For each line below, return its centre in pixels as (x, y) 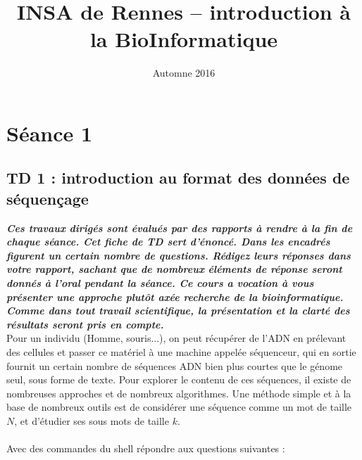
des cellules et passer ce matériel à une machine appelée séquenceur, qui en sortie (181, 352)
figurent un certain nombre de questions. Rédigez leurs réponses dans (179, 255)
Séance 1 (50, 133)
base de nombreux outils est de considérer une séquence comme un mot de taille (179, 407)
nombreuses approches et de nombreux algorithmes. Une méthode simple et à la (179, 393)
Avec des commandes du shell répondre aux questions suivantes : (146, 448)
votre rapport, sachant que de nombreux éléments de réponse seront (174, 269)
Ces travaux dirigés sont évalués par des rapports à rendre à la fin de (180, 228)
